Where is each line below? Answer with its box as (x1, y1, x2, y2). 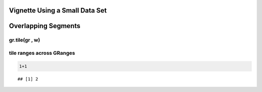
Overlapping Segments (9, 22, 81, 30)
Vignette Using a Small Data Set (9, 6, 107, 15)
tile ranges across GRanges (9, 49, 75, 56)
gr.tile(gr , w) (9, 37, 40, 44)
